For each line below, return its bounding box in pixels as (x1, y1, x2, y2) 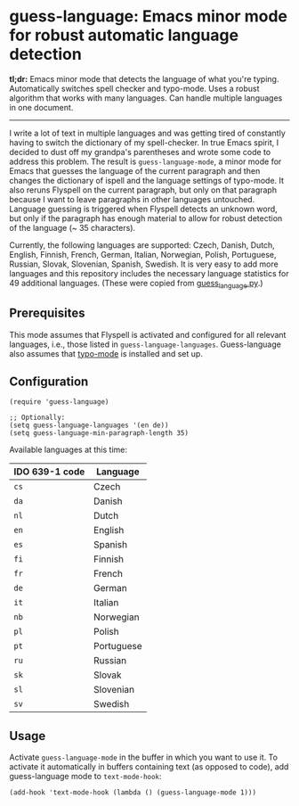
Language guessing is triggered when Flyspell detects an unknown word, (9, 203, 278, 214)
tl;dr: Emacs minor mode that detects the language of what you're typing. (9, 73, 279, 84)
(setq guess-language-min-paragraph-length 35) (9, 429, 190, 438)
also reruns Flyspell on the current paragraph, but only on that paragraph (9, 185, 278, 195)
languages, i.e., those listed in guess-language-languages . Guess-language (9, 339, 282, 350)
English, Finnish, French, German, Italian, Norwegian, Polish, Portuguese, (9, 249, 277, 259)
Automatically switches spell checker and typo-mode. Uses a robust (9, 83, 260, 94)
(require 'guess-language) (9, 398, 109, 407)
